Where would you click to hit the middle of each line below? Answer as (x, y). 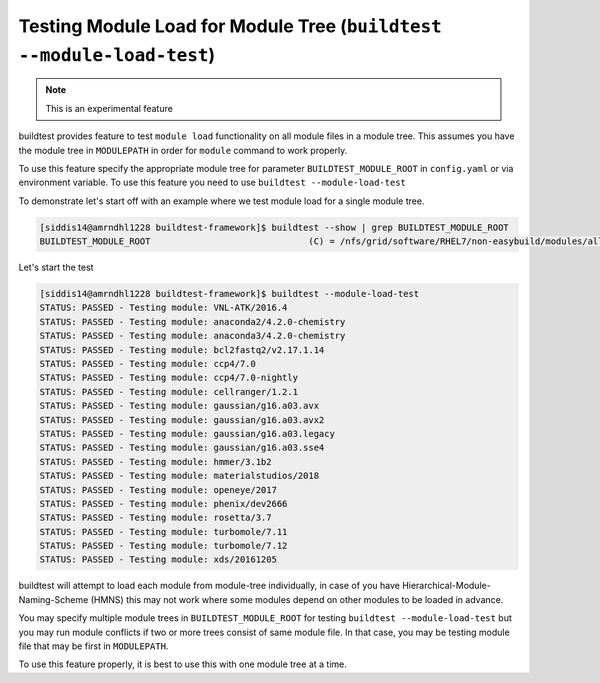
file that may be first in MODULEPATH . (93, 646)
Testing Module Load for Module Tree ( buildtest (230, 26)
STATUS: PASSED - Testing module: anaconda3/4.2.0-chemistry (192, 336)
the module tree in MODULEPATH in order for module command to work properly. (183, 150)
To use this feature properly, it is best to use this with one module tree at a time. (182, 664)
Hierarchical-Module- (446, 586)
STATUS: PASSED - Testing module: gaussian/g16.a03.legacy (187, 433)
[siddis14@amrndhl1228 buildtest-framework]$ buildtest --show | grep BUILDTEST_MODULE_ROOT (274, 227)
